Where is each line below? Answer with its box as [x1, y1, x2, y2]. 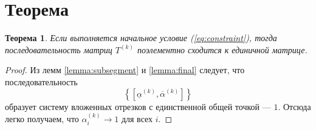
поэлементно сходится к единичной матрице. [137, 43, 307, 56]
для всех [121, 112, 153, 125]
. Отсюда [278, 100, 311, 112]
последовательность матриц [5, 43, 112, 56]
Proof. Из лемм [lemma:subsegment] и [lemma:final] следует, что [5, 63, 245, 76]
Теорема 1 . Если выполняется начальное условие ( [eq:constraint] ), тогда [5, 31, 277, 44]
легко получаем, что [5, 112, 79, 125]
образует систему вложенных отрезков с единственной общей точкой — [5, 100, 271, 112]
